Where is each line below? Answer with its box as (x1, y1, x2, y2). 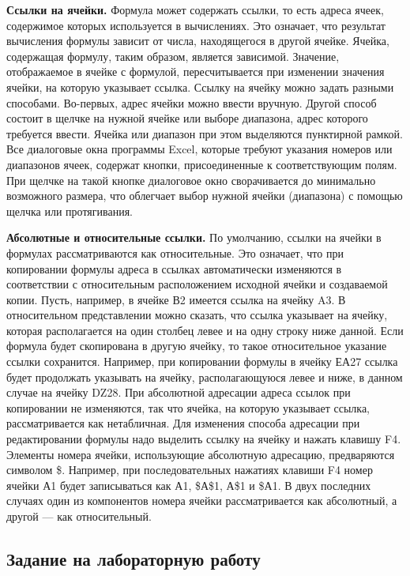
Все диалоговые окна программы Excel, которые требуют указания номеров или (6, 141, 393, 157)
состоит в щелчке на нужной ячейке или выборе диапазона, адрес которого (6, 110, 368, 126)
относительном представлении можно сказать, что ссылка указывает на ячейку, (6, 307, 388, 323)
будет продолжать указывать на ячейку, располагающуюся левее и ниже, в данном (6, 368, 403, 385)
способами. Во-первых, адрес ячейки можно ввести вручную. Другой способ (6, 94, 377, 111)
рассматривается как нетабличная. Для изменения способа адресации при (6, 415, 360, 431)
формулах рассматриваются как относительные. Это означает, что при (6, 244, 344, 261)
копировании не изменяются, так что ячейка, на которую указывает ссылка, (6, 399, 371, 416)
